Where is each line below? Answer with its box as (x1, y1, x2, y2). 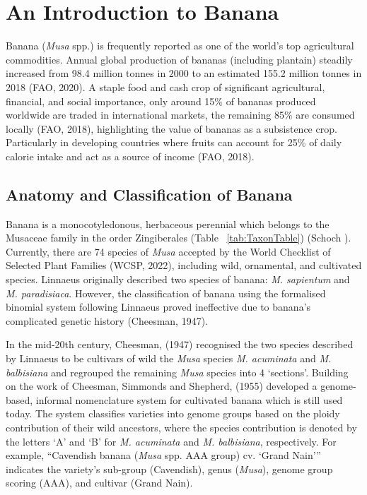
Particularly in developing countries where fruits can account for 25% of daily (6, 135, 342, 150)
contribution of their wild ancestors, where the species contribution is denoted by (6, 419, 357, 434)
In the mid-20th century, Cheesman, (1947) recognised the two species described (6, 337, 354, 352)
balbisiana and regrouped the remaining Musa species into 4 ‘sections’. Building (6, 364, 349, 379)
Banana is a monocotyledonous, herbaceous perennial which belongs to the (6, 216, 330, 231)
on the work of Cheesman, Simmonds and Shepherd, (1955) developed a (6, 378, 318, 393)
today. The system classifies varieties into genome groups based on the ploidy (6, 406, 340, 421)
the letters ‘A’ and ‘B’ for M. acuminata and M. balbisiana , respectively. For (6, 434, 337, 448)
